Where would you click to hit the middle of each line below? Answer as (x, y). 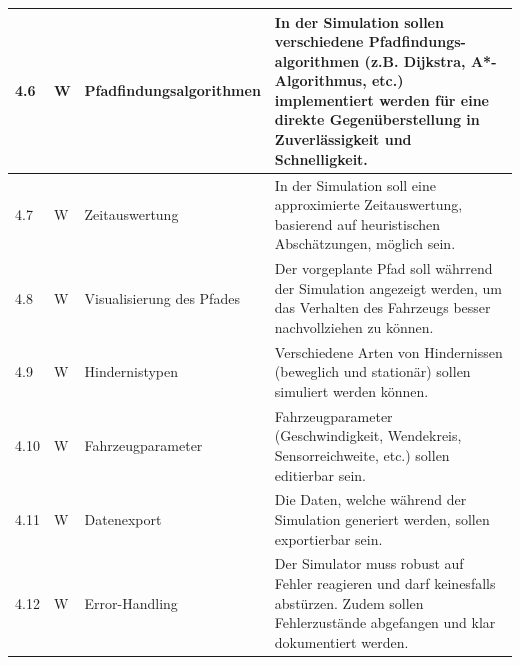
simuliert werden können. (351, 390)
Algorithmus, (320, 80)
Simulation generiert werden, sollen (382, 519)
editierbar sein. (320, 474)
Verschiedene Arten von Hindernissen (388, 351)
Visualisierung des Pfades (162, 297)
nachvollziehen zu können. (354, 326)
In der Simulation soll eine (355, 184)
